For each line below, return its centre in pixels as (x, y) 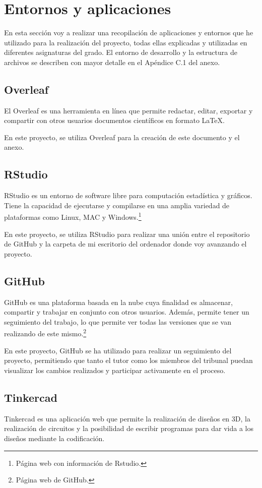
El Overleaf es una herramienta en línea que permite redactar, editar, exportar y (128, 110)
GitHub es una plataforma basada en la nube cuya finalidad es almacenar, (118, 302)
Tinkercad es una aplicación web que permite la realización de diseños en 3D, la (127, 418)
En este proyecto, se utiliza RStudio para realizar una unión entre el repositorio (127, 234)
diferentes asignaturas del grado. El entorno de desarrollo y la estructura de (121, 52)
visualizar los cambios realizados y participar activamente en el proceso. (115, 370)
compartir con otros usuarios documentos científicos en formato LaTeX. (114, 120)
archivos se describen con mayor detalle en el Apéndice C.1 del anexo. (112, 62)
